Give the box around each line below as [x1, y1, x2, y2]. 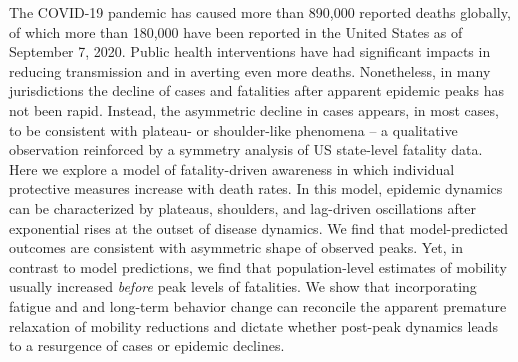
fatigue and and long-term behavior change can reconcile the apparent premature [9, 295, 507, 316]
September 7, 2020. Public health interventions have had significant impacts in [9, 41, 491, 62]
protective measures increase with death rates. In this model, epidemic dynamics [9, 178, 503, 199]
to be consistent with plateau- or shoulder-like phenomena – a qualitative [9, 119, 458, 140]
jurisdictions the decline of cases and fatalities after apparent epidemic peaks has [9, 80, 504, 101]
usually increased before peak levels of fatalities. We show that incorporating [9, 276, 477, 297]
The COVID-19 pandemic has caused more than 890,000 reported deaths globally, [9, 2, 511, 22]
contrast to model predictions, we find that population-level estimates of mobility [9, 256, 507, 277]
